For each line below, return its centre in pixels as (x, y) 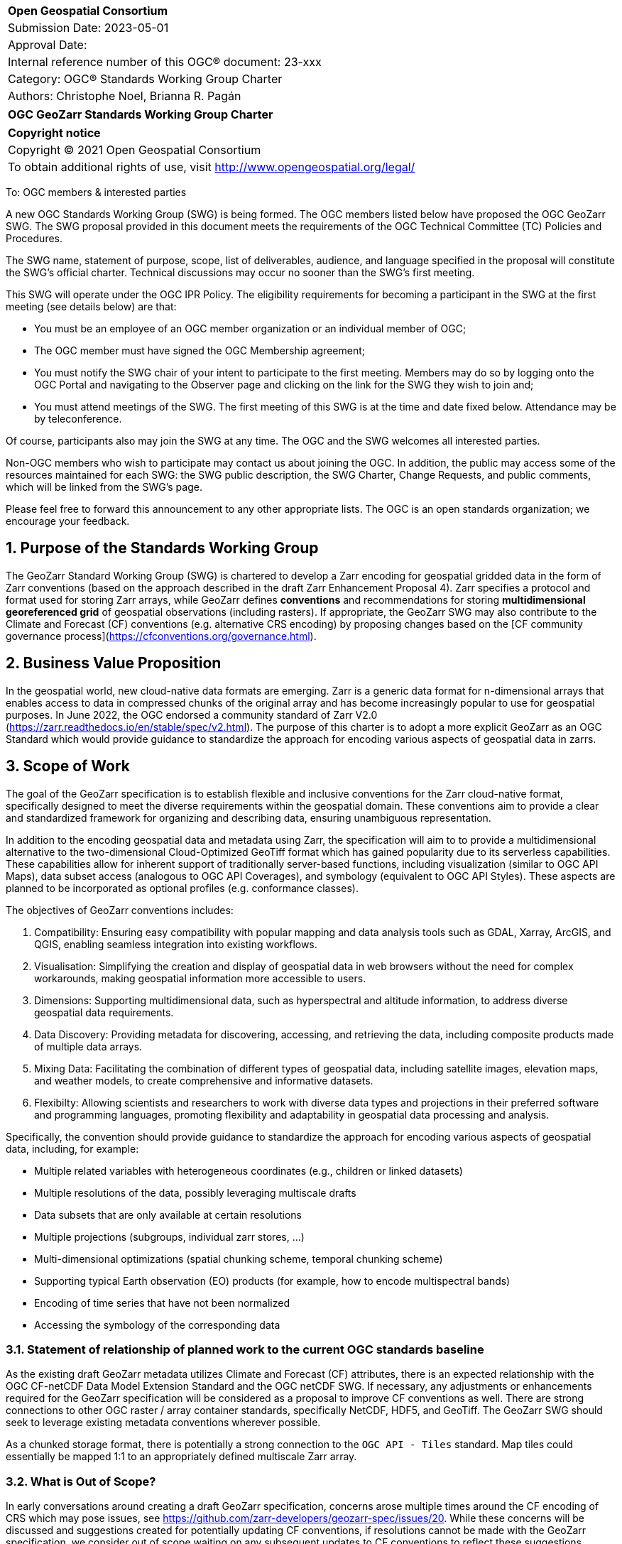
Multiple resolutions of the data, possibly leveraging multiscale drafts (195, 1192)
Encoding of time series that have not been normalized (162, 1303)
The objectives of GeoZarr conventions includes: (120, 910)
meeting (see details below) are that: (91, 306)
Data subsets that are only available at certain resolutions (168, 1214)
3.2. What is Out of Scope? (81, 1481)
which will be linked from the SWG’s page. (104, 487)
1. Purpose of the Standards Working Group (162, 548)
